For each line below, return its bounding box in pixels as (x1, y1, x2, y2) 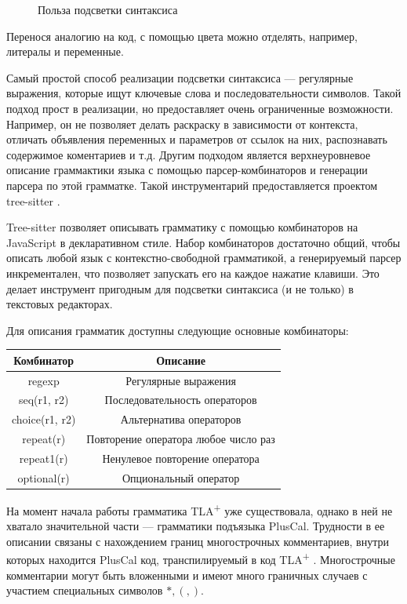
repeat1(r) (19, 450, 68, 466)
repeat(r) (22, 431, 66, 447)
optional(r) (17, 469, 70, 486)
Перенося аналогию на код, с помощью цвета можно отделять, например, (6, 27, 358, 44)
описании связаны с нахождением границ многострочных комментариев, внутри (6, 533, 389, 549)
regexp (27, 372, 60, 388)
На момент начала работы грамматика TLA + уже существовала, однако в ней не (6, 500, 393, 518)
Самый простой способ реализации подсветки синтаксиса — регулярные (6, 69, 354, 86)
